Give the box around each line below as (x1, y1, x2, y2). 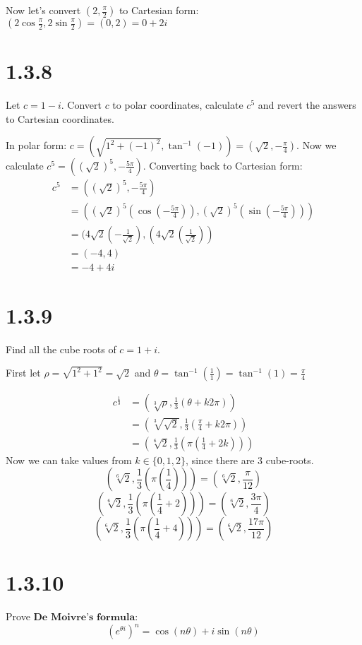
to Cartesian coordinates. (6, 111, 114, 126)
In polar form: (6, 138, 67, 153)
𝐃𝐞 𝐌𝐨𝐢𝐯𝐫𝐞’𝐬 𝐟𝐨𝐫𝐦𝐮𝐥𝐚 (33, 613, 135, 623)
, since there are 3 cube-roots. (186, 452, 314, 467)
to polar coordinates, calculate (112, 97, 243, 112)
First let (6, 365, 41, 380)
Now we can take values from (6, 452, 132, 467)
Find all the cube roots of (6, 341, 116, 356)
